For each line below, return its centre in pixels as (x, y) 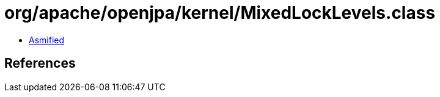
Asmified (47, 40)
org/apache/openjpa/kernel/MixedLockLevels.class (220, 13)
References (40, 63)
